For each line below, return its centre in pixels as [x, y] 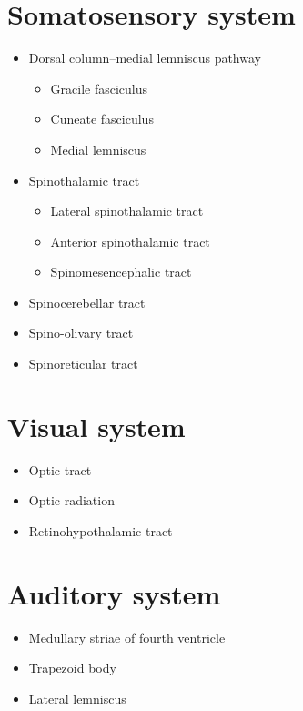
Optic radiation [71, 500]
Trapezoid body [72, 668]
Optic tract [60, 469]
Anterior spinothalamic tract [130, 241]
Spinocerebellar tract [87, 302]
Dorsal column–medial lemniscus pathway [145, 58]
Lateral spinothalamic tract [127, 211]
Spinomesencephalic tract [121, 272]
